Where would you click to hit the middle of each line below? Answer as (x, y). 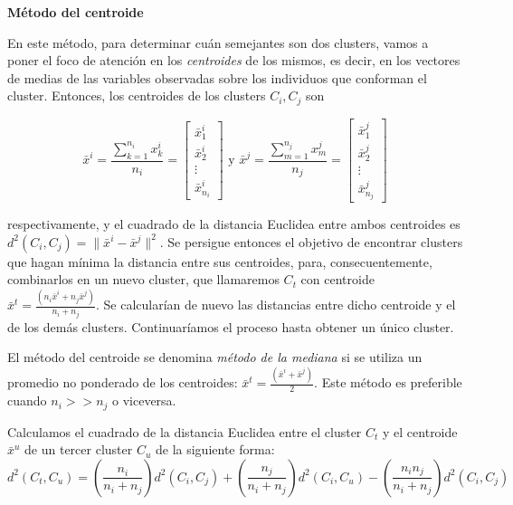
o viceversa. (144, 400)
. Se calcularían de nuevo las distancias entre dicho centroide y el (276, 305)
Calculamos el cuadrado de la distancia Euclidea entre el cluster (185, 431)
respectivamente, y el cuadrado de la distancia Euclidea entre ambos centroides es (234, 224)
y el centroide (420, 431)
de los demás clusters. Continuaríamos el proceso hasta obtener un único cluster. (231, 326)
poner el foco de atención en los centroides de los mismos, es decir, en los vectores (234, 60)
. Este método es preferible (388, 382)
